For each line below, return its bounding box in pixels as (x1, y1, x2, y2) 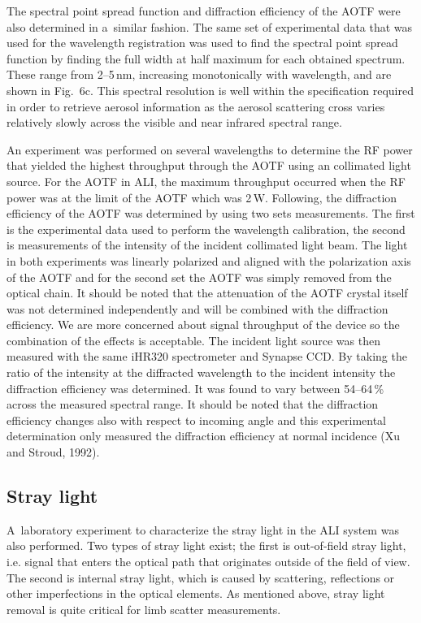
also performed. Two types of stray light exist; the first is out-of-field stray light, (7, 537, 406, 554)
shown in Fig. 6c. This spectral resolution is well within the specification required (7, 81, 414, 98)
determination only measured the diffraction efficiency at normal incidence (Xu (7, 427, 401, 444)
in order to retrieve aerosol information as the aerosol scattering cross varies (7, 97, 385, 115)
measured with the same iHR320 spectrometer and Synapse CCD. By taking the (7, 348, 407, 365)
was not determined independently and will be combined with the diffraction (7, 300, 388, 317)
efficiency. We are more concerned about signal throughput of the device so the (7, 316, 400, 333)
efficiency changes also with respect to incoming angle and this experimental (7, 411, 387, 428)
